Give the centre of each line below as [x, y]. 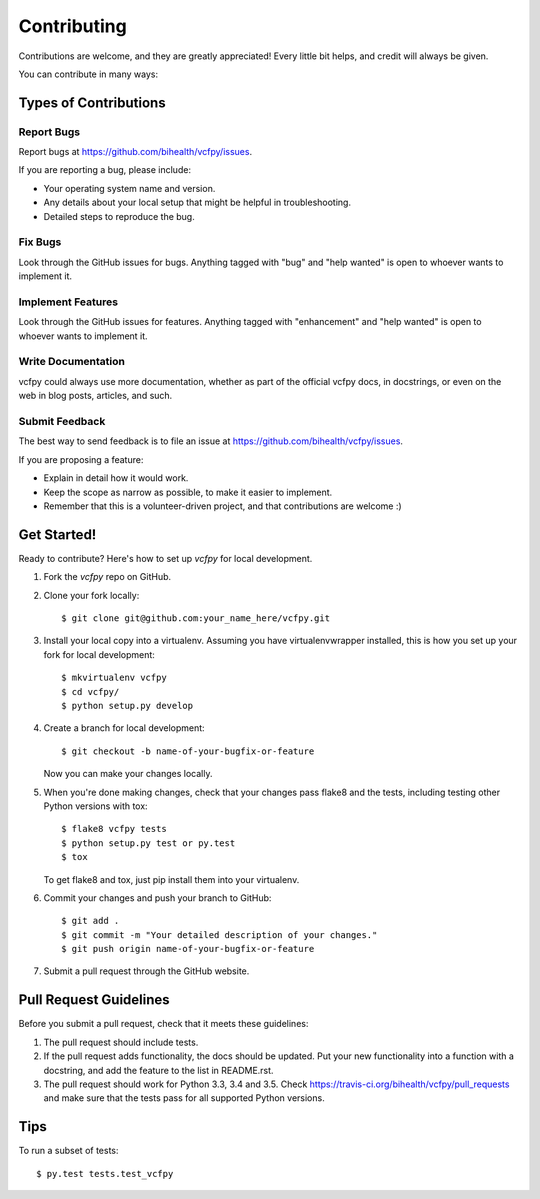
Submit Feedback [62, 422]
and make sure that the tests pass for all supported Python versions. [184, 1098]
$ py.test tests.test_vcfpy [105, 1173]
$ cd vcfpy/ [90, 691]
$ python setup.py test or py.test [148, 843]
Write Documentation [71, 362]
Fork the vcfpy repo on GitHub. [107, 577]
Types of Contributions [92, 102]
